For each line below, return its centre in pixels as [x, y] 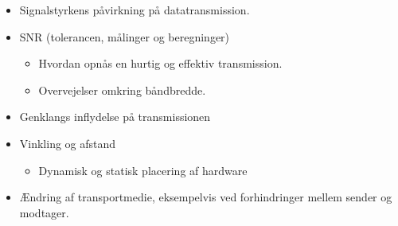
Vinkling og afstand [68, 143]
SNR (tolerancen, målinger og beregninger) [125, 36]
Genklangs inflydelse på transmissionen [115, 117]
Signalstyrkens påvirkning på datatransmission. [135, 10]
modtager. [44, 212]
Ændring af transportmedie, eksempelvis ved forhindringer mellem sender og [206, 197]
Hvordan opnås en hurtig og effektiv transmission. [160, 63]
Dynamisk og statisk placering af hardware [143, 170]
